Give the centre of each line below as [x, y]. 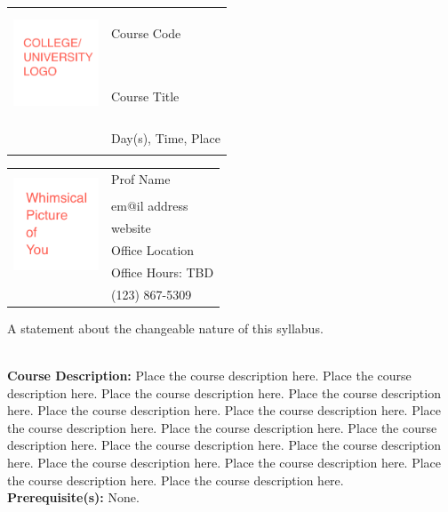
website [131, 228]
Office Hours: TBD [163, 272]
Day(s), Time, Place [166, 137]
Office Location [153, 249]
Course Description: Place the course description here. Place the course [209, 376]
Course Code [146, 32]
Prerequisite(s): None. [73, 497]
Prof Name [141, 178]
